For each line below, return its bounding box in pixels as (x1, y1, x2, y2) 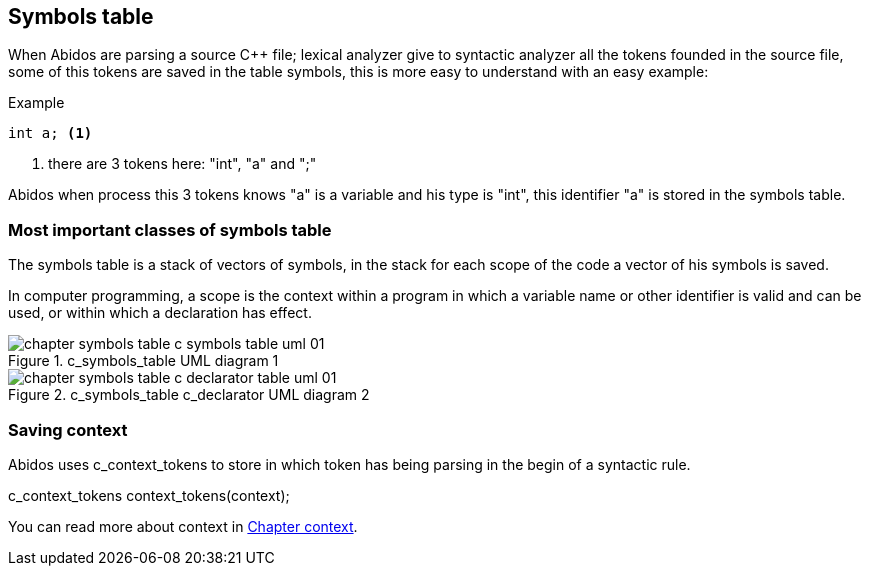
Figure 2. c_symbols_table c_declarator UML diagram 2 (8, 386, 370, 404)
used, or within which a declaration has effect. (8, 304, 312, 322)
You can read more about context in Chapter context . (8, 517, 358, 535)
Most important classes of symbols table (8, 219, 332, 240)
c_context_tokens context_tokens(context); (8, 486, 290, 504)
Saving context (8, 419, 128, 440)
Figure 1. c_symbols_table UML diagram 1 (8, 352, 279, 370)
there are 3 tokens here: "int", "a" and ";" (48, 155, 317, 173)
